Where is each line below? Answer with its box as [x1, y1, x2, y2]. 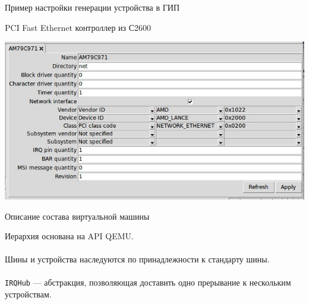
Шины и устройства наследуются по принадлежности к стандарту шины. [5, 253, 270, 265]
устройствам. [5, 288, 52, 300]
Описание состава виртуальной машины [5, 210, 150, 222]
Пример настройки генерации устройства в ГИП [5, 1, 180, 13]
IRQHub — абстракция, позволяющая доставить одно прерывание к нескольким [5, 276, 291, 289]
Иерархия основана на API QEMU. [5, 230, 134, 242]
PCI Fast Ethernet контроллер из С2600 [5, 21, 152, 33]
